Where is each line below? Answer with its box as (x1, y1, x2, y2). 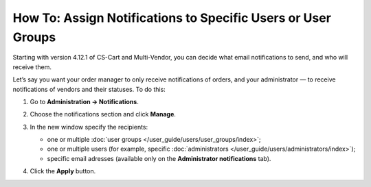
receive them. (12, 62, 52, 71)
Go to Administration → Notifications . (30, 97, 139, 105)
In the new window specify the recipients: (30, 123, 148, 131)
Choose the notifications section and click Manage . (30, 110, 177, 119)
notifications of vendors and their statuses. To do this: (12, 85, 166, 93)
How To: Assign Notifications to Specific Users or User (12, 10, 331, 25)
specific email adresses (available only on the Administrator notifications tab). (47, 154, 271, 162)
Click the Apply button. (30, 167, 96, 175)
